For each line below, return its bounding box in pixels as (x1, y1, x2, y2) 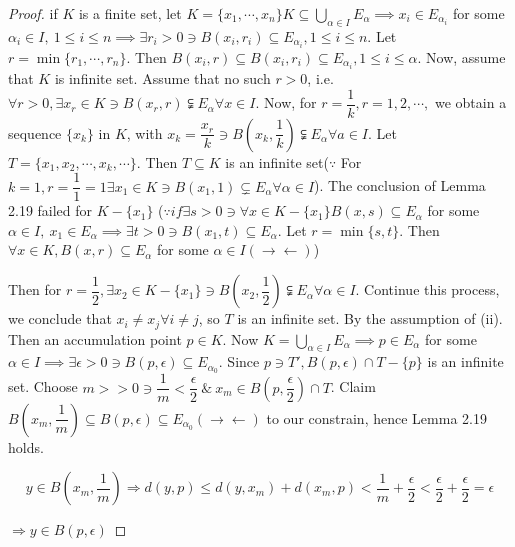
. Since (218, 351, 260, 372)
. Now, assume (417, 46, 506, 67)
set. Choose (8, 376, 78, 397)
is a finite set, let (78, 3, 182, 23)
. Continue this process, (355, 279, 500, 300)
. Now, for (255, 92, 317, 113)
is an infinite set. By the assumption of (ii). (237, 308, 503, 329)
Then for (8, 279, 62, 300)
